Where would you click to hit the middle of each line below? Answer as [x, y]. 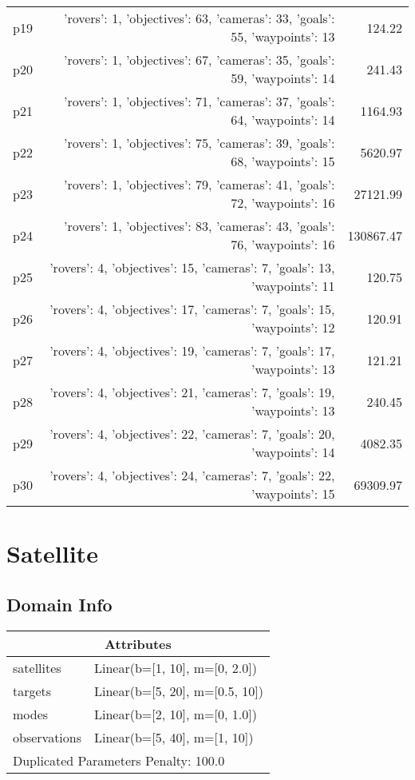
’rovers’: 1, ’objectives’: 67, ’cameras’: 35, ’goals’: [199, 60]
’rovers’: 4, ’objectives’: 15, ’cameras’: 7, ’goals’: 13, [192, 267]
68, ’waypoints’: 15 [283, 161]
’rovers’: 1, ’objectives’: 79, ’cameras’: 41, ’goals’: [199, 184]
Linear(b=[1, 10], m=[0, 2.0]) [176, 667]
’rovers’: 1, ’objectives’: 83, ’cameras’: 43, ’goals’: [199, 226]
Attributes [138, 643]
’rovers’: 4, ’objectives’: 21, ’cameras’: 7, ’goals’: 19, [192, 392]
